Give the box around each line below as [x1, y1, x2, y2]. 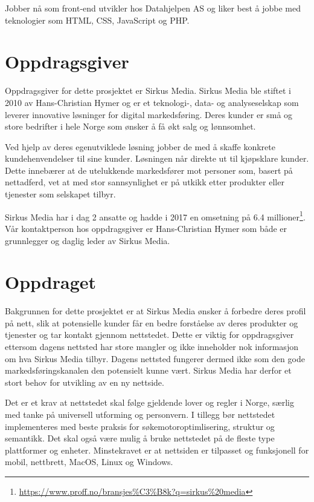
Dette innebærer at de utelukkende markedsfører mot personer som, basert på [5, 163, 293, 176]
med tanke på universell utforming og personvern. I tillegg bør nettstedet [5, 408, 275, 420]
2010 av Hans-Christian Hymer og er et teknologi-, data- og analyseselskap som [5, 96, 299, 108]
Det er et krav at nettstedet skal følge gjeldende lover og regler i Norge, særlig [5, 396, 294, 409]
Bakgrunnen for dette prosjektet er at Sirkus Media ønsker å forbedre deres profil [5, 305, 306, 317]
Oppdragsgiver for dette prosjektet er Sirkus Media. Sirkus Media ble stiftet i [5, 84, 291, 97]
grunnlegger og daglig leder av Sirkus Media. [5, 234, 170, 246]
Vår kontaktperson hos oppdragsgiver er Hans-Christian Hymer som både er [5, 222, 287, 234]
